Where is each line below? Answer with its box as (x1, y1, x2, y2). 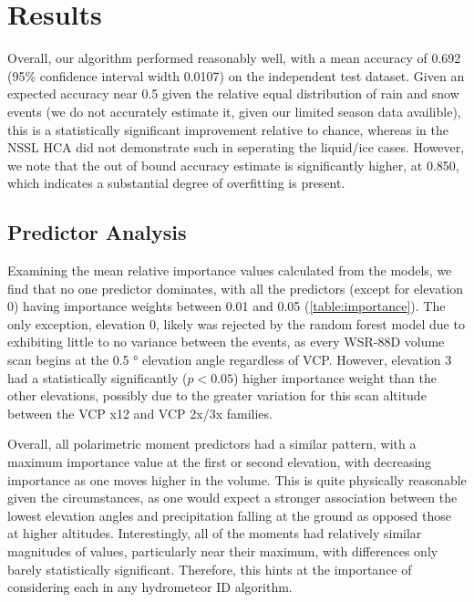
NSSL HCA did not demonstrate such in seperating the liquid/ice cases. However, (7, 138, 465, 157)
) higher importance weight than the (233, 368, 437, 387)
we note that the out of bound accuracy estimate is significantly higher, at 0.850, (7, 155, 459, 174)
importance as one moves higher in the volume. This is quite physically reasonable (7, 470, 467, 489)
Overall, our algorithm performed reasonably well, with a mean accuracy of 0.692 (7, 48, 461, 67)
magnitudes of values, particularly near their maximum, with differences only (7, 541, 438, 560)
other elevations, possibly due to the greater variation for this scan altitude (7, 386, 427, 405)
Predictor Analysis (7, 218, 187, 246)
